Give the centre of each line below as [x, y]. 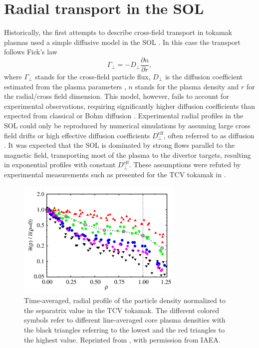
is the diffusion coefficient [204, 76]
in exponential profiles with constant [60, 165]
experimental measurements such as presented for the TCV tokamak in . [115, 174]
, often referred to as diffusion [209, 135]
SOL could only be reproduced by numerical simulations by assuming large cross [127, 125]
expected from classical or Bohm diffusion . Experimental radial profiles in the [124, 116]
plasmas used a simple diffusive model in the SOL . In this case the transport [122, 42]
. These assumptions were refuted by [185, 165]
